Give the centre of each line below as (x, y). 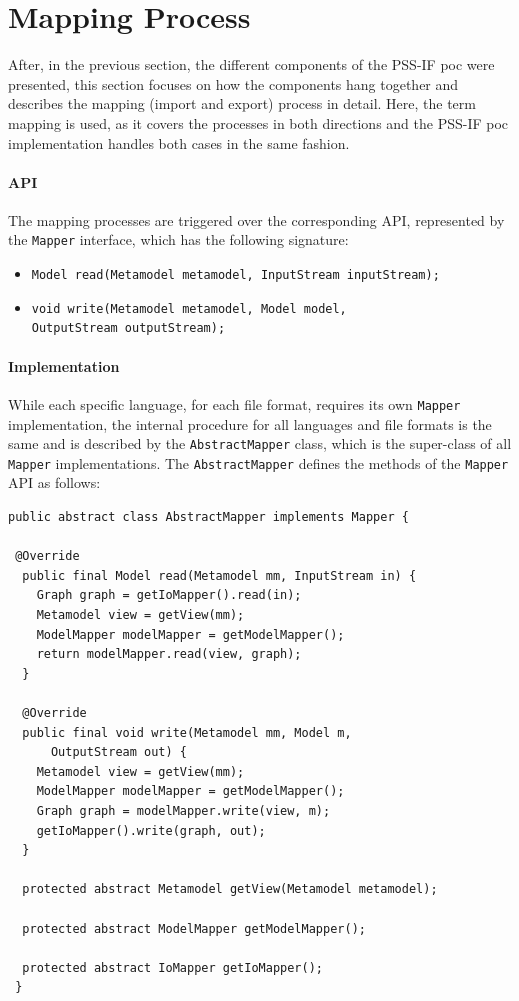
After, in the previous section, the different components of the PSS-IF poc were (251, 64)
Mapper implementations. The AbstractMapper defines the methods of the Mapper (258, 462)
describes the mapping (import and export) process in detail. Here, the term (242, 103)
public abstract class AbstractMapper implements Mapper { (208, 517)
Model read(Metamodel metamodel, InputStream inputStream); (235, 275)
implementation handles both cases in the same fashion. (179, 142)
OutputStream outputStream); (128, 328)
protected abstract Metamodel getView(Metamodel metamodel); (230, 889)
